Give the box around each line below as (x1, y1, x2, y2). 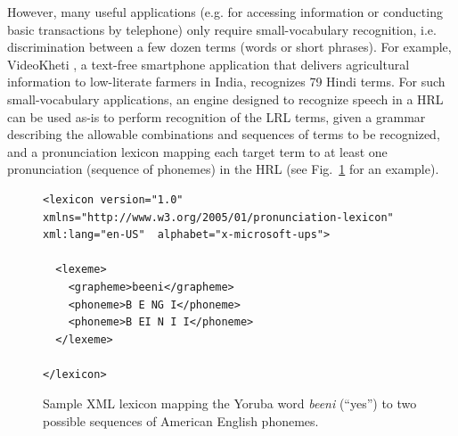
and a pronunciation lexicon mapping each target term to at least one (7, 142, 388, 160)
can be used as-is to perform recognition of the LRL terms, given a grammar (7, 107, 426, 126)
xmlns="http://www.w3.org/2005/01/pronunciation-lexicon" (43, 210, 394, 224)
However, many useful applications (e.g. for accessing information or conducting (7, 3, 443, 21)
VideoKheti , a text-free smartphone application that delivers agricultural (7, 54, 410, 73)
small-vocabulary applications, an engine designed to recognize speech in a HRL (7, 89, 444, 108)
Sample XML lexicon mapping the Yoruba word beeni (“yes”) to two (43, 394, 417, 413)
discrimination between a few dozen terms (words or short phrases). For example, (7, 37, 452, 56)
